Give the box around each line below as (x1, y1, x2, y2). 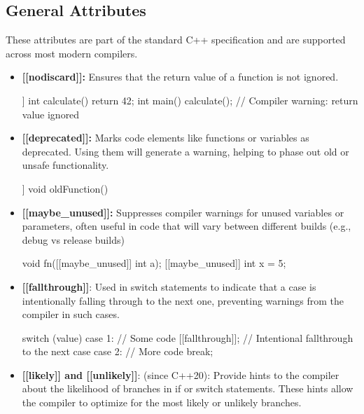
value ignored (22, 106, 80, 121)
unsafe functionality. (22, 158, 109, 172)
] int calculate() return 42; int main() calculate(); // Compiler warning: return (22, 92, 358, 107)
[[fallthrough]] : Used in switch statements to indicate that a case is (22, 279, 316, 294)
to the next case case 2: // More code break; (22, 344, 213, 359)
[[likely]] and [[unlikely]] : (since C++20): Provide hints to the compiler (22, 367, 339, 382)
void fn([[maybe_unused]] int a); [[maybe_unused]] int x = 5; (22, 256, 286, 270)
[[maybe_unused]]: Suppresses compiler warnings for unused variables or (22, 205, 344, 219)
